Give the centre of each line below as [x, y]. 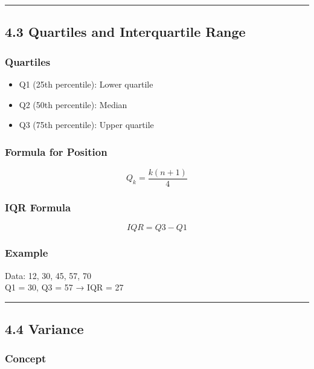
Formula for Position [56, 151]
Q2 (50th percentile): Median [73, 104]
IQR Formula [38, 207]
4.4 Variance [44, 329]
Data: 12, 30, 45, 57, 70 [48, 275]
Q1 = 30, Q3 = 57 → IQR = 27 [64, 287]
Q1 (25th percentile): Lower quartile [86, 84]
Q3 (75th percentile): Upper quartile [86, 125]
